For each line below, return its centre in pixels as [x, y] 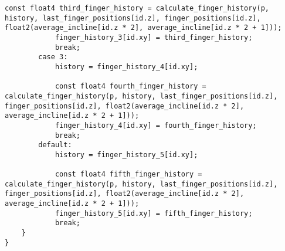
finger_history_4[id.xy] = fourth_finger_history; [156, 125]
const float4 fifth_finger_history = [128, 174]
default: [55, 145]
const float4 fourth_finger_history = [130, 87]
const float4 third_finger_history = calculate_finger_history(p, [137, 8]
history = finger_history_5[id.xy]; [126, 155]
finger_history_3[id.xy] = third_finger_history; [154, 37]
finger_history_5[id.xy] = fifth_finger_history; [154, 213]
